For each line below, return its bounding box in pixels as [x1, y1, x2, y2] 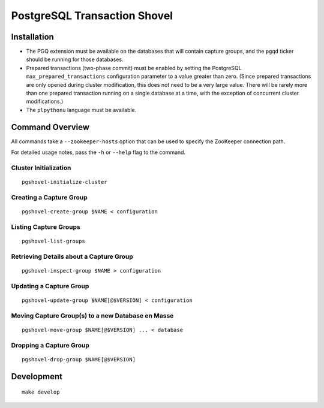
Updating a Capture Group [11, 282, 89, 290]
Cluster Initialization [11, 164, 71, 172]
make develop [22, 389, 60, 395]
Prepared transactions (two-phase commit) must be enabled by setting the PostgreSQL [26, 64, 242, 71]
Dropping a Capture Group [11, 341, 89, 349]
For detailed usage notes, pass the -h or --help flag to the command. [11, 149, 186, 156]
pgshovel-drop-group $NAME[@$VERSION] [22, 356, 136, 362]
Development [11, 371, 63, 382]
